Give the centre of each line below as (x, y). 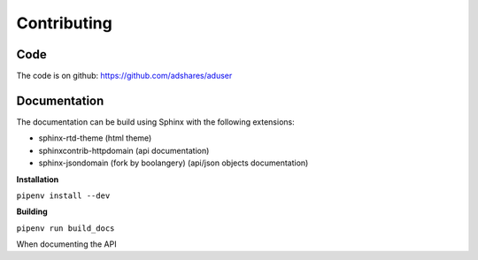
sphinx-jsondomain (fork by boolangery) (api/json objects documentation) (173, 163)
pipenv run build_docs (66, 228)
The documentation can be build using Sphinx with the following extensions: (156, 122)
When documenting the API (66, 244)
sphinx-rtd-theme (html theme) (95, 138)
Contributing (64, 23)
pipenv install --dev (63, 195)
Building (32, 211)
